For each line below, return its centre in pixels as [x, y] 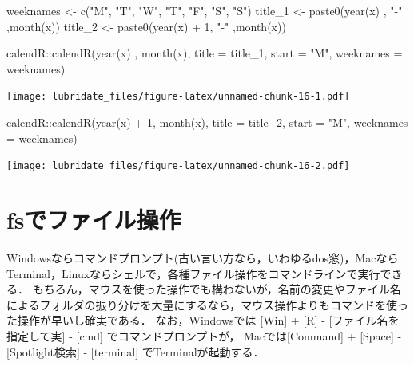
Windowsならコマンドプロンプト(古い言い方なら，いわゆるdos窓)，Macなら [203, 258]
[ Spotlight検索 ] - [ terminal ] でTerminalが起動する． [135, 351]
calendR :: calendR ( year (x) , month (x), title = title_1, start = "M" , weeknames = [205, 53]
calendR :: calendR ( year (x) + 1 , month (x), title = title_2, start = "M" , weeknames [207, 122]
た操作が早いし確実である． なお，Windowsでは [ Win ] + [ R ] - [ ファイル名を [203, 320]
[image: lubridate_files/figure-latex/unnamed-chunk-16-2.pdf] [178, 166]
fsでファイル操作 [94, 220]
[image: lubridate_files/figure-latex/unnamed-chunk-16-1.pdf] [178, 97]
